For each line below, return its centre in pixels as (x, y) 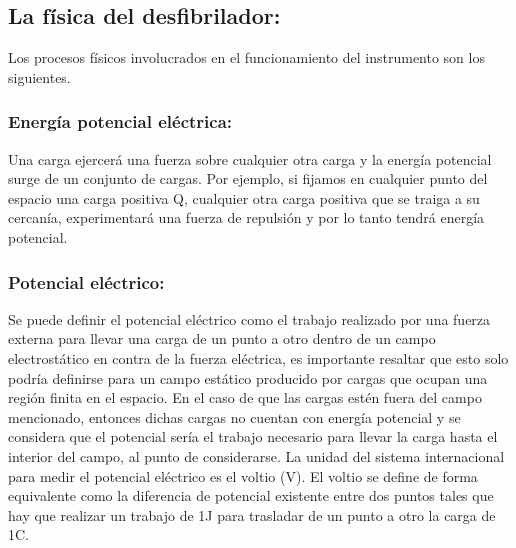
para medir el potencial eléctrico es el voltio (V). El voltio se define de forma (243, 475)
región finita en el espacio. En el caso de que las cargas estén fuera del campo (245, 397)
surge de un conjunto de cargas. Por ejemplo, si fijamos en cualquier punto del (248, 178)
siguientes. (39, 76)
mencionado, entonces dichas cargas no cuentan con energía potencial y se (234, 416)
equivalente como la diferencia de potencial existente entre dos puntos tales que (251, 495)
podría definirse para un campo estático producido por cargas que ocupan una (248, 377)
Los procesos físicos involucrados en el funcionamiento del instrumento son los (246, 57)
